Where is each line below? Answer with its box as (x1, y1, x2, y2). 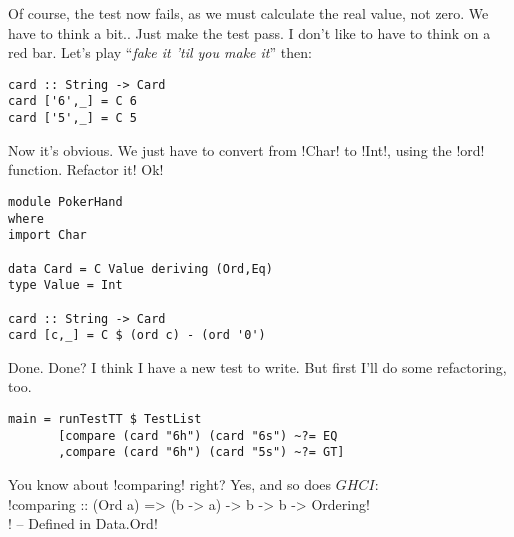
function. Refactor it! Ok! (8, 159, 164, 180)
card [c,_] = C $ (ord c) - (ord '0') (8, 328, 266, 343)
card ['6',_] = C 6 (8, 94, 137, 109)
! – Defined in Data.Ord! (8, 513, 158, 534)
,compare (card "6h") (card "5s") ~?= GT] (58, 445, 345, 460)
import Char (8, 228, 87, 243)
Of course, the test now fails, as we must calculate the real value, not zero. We (8, 3, 489, 23)
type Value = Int (8, 278, 123, 293)
